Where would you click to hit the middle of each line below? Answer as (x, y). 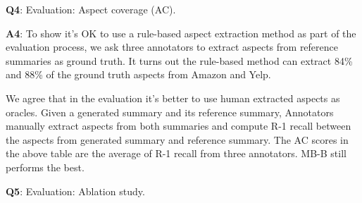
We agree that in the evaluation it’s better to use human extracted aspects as (173, 98)
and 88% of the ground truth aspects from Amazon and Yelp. (138, 74)
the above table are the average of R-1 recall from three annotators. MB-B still (176, 153)
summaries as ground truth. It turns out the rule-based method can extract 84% (179, 60)
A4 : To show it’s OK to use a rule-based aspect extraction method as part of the (181, 33)
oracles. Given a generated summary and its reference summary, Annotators (170, 112)
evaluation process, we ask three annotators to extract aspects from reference (172, 47)
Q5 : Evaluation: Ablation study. (75, 191)
